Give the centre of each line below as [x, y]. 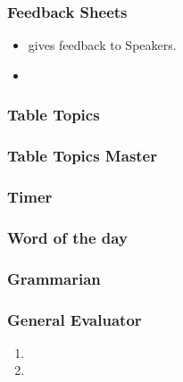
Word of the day [67, 237]
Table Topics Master [82, 156]
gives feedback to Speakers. [102, 45]
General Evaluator [75, 319]
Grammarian [54, 278]
